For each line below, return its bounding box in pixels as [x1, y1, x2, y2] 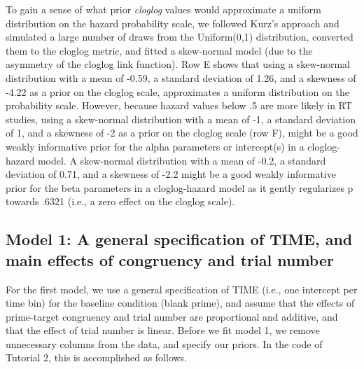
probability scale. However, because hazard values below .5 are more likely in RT [6, 98, 352, 113]
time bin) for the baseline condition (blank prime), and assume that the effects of [6, 295, 355, 310]
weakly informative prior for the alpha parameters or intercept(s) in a [6, 139, 304, 153]
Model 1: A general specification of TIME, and [6, 228, 353, 250]
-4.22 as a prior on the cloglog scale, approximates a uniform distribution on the [6, 84, 349, 99]
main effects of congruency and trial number [6, 249, 334, 270]
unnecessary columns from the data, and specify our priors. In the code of [6, 336, 323, 351]
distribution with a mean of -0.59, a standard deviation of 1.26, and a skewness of [6, 70, 356, 85]
